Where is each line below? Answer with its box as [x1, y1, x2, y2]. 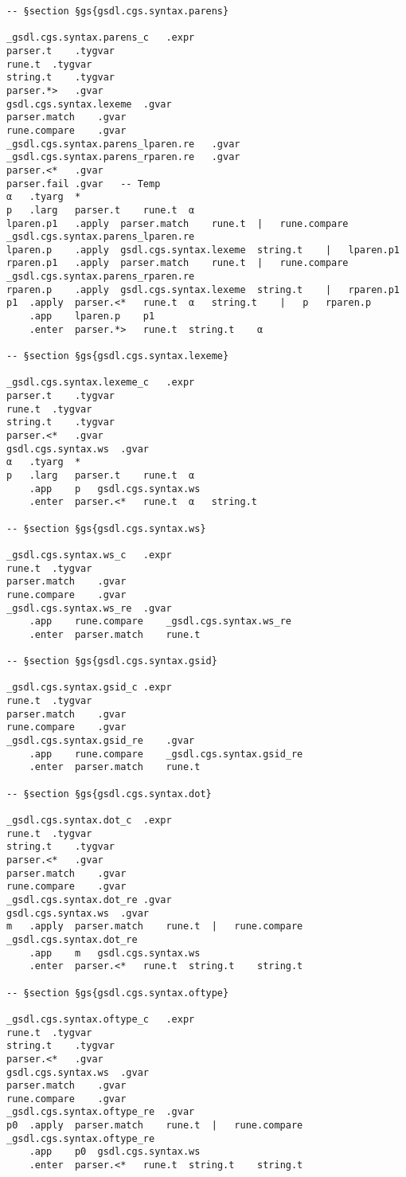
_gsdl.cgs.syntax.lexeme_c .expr [6, 377, 195, 389]
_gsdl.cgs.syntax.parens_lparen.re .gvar [6, 138, 240, 150]
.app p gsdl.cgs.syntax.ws [29, 483, 201, 495]
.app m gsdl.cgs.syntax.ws [29, 947, 201, 959]
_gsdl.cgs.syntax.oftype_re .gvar [6, 1106, 195, 1118]
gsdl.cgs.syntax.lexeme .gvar [6, 98, 172, 110]
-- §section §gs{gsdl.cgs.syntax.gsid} [6, 655, 217, 667]
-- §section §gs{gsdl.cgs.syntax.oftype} [6, 987, 229, 999]
